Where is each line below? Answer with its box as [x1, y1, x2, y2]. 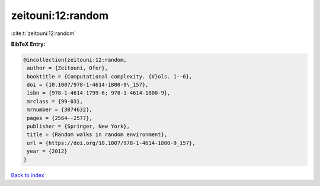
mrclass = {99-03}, [27, 98, 83, 105]
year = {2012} [27, 148, 68, 155]
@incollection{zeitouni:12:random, [23, 56, 127, 63]
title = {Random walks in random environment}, [27, 131, 168, 138]
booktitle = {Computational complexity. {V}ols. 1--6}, [27, 73, 193, 80]
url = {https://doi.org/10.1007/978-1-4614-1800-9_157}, [27, 140, 196, 146]
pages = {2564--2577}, [27, 115, 93, 121]
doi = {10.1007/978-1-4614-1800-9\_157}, [27, 81, 149, 89]
